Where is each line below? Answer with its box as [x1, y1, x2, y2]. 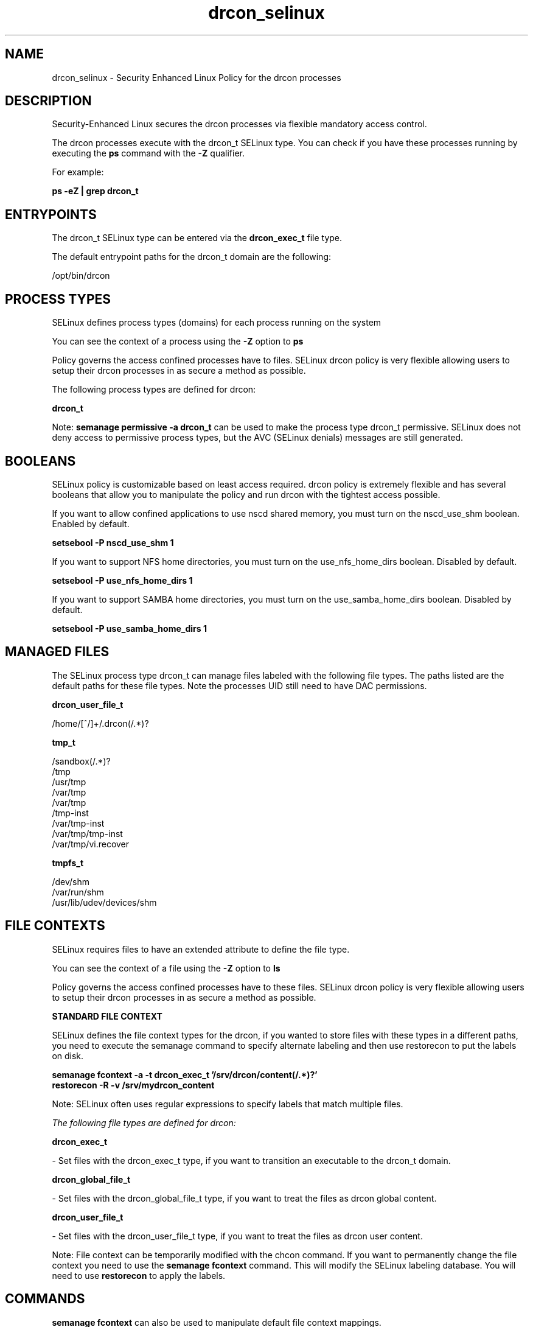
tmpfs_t [52, 857, 84, 868]
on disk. [52, 1050, 84, 1061]
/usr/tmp [52, 776, 86, 787]
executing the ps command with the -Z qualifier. [52, 148, 245, 159]
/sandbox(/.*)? [52, 755, 111, 766]
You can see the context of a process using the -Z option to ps [52, 336, 304, 347]
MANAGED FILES [5, 644, 110, 660]
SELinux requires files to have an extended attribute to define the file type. [52, 944, 350, 954]
